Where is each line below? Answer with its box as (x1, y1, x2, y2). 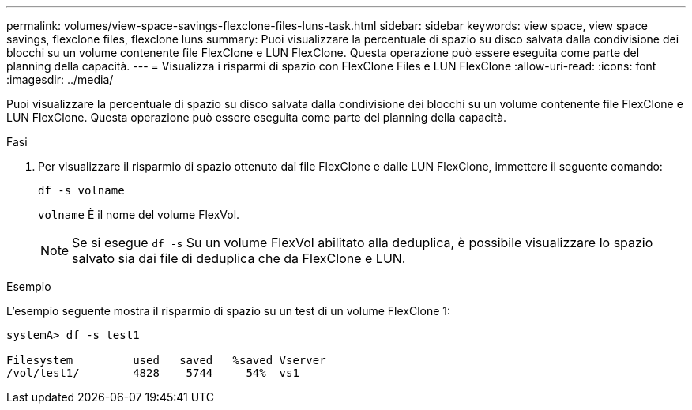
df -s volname (38, 184, 125, 197)
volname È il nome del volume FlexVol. (38, 208, 240, 221)
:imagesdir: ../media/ (6, 73, 114, 86)
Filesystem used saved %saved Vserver (6, 354, 326, 367)
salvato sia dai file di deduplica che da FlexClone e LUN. (72, 250, 406, 266)
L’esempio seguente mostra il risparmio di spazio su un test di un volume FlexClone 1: (6, 304, 451, 318)
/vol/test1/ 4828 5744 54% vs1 (6, 367, 299, 379)
